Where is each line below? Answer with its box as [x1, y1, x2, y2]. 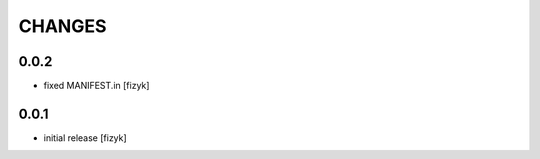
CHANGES [18, 15, 107, 37]
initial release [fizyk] [43, 131, 127, 144]
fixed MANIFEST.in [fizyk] [43, 80, 150, 92]
